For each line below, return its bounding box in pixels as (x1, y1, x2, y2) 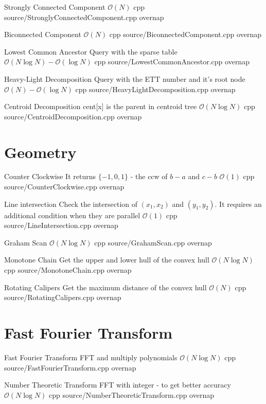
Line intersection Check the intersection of (4, 198, 138, 209)
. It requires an (215, 198, 262, 209)
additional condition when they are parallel (4, 209, 140, 220)
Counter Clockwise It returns (4, 171, 96, 182)
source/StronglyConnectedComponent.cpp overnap (4, 11, 164, 22)
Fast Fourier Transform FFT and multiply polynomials (4, 352, 178, 362)
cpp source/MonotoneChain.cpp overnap (4, 265, 132, 275)
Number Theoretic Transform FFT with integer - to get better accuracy (4, 379, 231, 390)
